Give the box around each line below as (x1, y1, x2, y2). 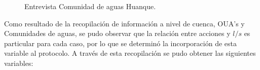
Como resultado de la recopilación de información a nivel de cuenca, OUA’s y (4, 18, 245, 28)
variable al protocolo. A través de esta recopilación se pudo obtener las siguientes (4, 48, 256, 58)
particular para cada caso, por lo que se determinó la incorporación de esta (4, 38, 237, 48)
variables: (4, 57, 33, 68)
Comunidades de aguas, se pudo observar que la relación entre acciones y (4, 28, 231, 39)
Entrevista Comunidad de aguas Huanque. (24, 1, 156, 11)
